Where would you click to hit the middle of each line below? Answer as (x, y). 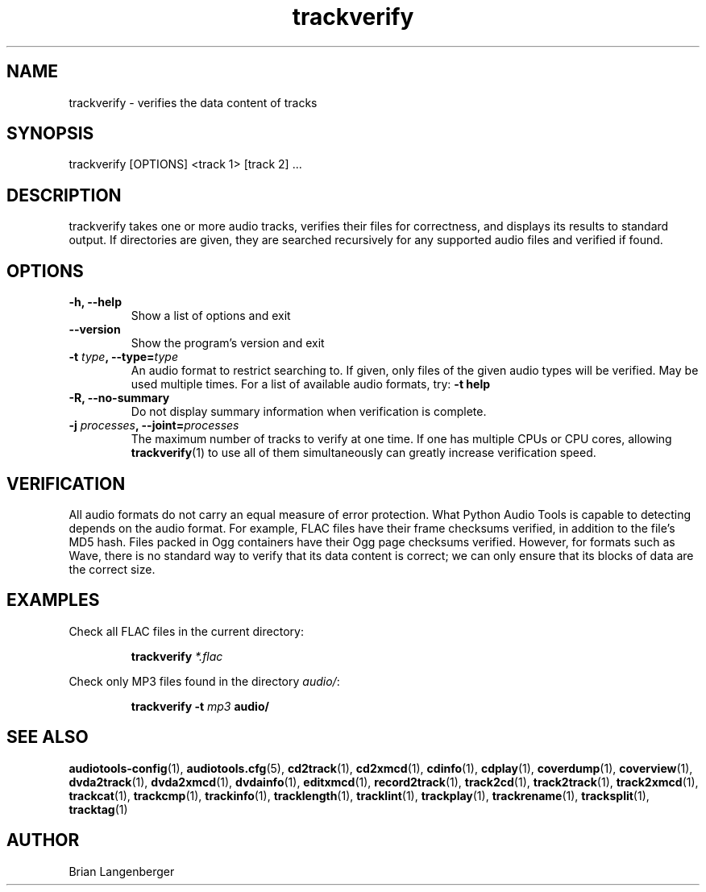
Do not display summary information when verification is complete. (309, 412)
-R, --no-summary (119, 398)
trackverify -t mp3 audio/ (200, 706)
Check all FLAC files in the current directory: (186, 631)
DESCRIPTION (64, 195)
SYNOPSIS (50, 134)
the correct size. (112, 569)
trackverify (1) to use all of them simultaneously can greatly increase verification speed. (363, 453)
